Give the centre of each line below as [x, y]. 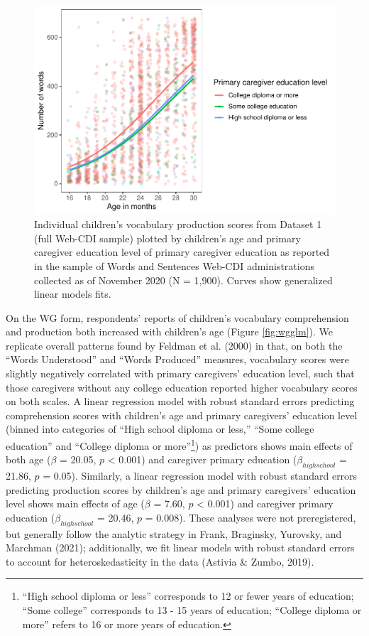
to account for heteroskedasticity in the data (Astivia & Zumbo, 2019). [160, 561]
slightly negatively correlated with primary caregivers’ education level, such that [180, 373]
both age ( [28, 459]
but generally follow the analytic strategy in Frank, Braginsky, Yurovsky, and [174, 533]
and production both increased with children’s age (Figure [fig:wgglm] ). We [170, 332]
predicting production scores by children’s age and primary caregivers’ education [181, 489]
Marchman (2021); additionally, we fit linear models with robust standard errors [180, 548]
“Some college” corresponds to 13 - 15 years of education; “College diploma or [192, 610]
